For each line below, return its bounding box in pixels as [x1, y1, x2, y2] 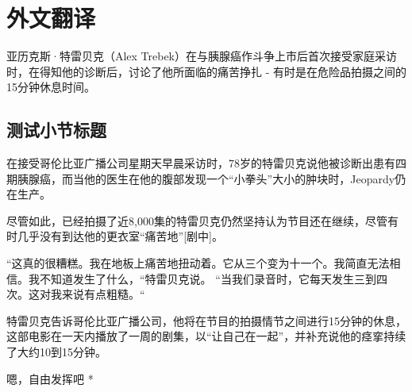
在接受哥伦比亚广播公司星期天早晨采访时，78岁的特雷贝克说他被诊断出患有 [6, 155, 395, 171]
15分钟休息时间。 [6, 79, 95, 95]
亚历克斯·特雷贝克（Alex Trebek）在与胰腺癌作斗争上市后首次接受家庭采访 [6, 48, 397, 64]
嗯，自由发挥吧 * [6, 370, 94, 386]
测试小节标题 [6, 117, 106, 142]
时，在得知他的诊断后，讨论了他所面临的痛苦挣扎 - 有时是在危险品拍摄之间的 [6, 63, 406, 79]
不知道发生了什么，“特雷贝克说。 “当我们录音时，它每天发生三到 [39, 270, 376, 286]
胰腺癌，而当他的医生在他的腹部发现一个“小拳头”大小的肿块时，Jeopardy [17, 170, 395, 186]
